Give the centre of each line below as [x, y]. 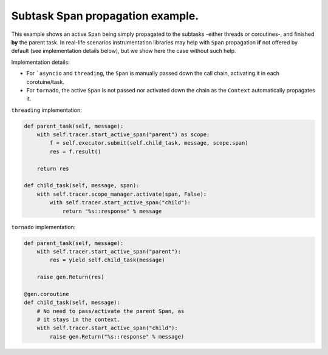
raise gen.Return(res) [70, 277]
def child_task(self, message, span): [82, 186]
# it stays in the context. [79, 320]
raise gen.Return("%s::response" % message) [117, 336]
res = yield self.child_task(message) [107, 260]
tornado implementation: [43, 227]
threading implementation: [46, 110]
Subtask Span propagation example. [105, 16]
